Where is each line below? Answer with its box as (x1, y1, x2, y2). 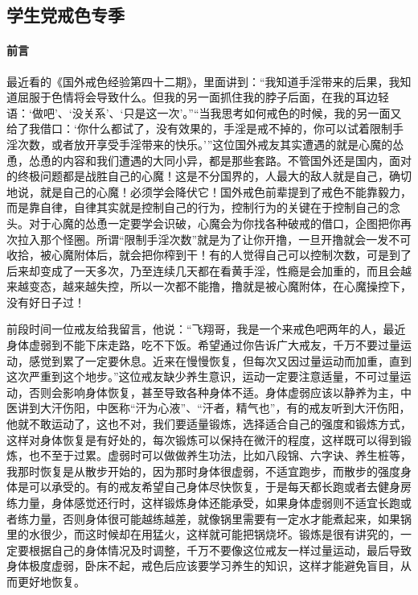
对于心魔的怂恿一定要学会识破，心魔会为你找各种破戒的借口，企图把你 (28, 214, 400, 231)
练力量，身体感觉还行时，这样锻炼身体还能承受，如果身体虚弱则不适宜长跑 (6, 494, 400, 511)
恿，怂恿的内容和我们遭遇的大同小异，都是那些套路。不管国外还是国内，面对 (6, 151, 412, 168)
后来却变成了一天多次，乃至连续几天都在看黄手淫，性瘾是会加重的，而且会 (6, 262, 400, 279)
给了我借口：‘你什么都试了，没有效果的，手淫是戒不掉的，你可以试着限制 (6, 120, 392, 137)
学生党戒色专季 (6, 2, 125, 27)
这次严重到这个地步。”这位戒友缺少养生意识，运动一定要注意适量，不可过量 (6, 368, 400, 385)
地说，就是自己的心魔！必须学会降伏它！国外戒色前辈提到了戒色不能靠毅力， (6, 183, 412, 200)
